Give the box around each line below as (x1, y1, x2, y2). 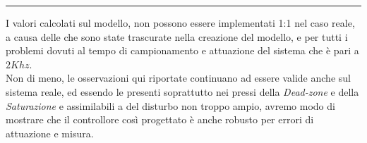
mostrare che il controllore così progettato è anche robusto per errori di (6, 112, 314, 127)
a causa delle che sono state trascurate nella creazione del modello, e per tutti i (6, 29, 348, 44)
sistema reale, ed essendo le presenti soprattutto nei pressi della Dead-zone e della (6, 84, 359, 99)
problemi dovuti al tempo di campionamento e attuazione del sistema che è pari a (6, 43, 359, 58)
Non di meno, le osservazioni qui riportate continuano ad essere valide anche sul (6, 70, 351, 85)
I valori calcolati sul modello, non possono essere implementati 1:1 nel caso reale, (6, 15, 355, 30)
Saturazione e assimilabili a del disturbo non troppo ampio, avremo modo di (6, 98, 335, 113)
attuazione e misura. (6, 125, 94, 140)
